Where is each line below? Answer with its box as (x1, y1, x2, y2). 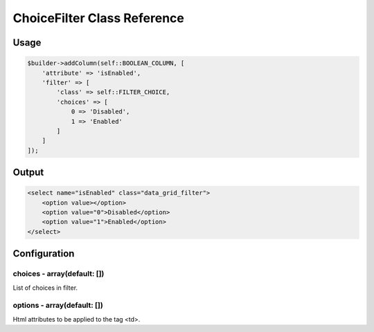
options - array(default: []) (12, 301, 103, 311)
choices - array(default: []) (12, 269, 105, 279)
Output (12, 167, 44, 178)
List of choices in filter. (12, 284, 78, 292)
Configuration (12, 248, 75, 259)
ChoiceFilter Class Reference (12, 10, 185, 26)
